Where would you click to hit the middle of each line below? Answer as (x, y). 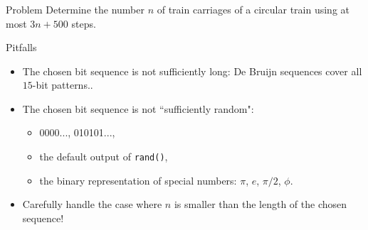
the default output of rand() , (104, 157)
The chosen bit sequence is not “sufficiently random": (138, 108)
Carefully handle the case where (92, 204)
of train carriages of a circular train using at (253, 9)
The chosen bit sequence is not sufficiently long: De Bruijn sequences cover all (192, 71)
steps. (84, 23)
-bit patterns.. (63, 85)
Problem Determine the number (75, 9)
